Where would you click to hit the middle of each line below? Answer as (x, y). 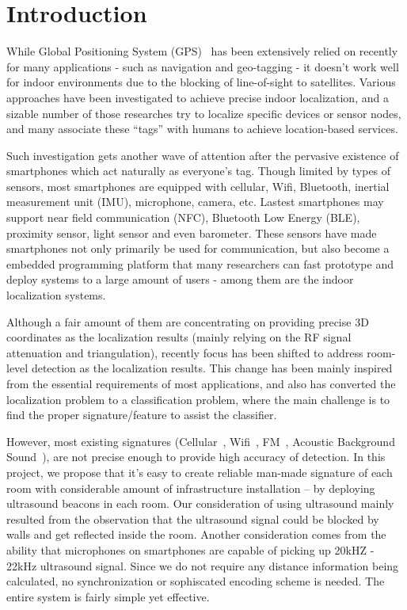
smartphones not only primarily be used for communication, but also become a (198, 248)
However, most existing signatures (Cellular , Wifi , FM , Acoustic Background (201, 441)
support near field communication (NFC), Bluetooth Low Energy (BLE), (183, 217)
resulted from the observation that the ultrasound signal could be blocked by (193, 518)
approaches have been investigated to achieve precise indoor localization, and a (198, 97)
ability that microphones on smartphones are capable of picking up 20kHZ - (190, 549)
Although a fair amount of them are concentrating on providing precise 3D (188, 321)
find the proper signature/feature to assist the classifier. (142, 415)
